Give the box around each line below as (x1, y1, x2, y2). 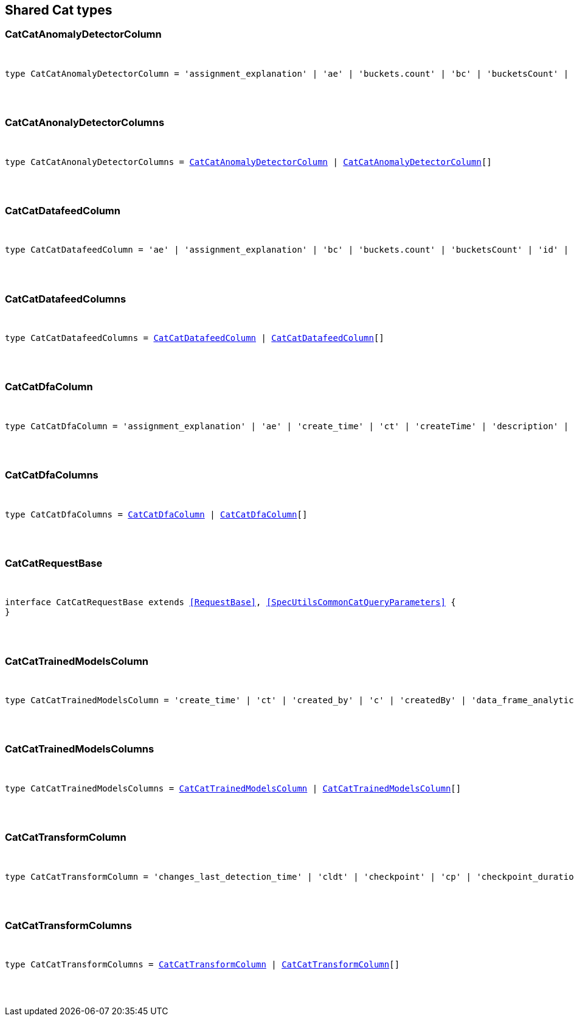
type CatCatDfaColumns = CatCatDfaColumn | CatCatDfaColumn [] (5, 509, 308, 519)
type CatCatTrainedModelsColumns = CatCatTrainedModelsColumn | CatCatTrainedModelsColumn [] (5, 783, 462, 793)
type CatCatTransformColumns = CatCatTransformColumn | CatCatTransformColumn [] (5, 960, 400, 970)
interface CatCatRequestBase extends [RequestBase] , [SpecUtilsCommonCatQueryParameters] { (5, 597, 456, 608)
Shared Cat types (5, 2, 112, 18)
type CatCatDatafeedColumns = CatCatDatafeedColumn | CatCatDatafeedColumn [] (5, 333, 384, 343)
